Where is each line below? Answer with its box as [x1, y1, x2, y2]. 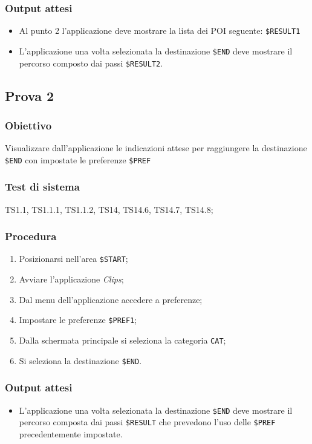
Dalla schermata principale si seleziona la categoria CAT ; [19, 333, 226, 346]
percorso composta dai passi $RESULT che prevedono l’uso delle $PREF [19, 416, 276, 428]
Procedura [5, 229, 57, 244]
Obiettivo [5, 117, 52, 132]
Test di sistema [5, 179, 80, 194]
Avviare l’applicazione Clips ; [19, 273, 124, 286]
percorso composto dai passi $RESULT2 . [19, 56, 163, 69]
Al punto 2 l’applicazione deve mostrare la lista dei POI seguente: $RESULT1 [19, 24, 301, 37]
